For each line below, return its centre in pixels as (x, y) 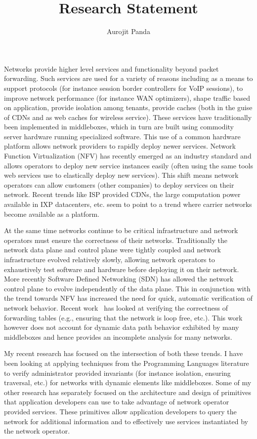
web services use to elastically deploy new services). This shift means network (121, 175)
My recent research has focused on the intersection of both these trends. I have (124, 353)
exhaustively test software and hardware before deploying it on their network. (122, 269)
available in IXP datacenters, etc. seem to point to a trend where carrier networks (128, 204)
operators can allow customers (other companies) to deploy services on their (119, 184)
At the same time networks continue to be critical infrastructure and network (121, 230)
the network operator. (37, 431)
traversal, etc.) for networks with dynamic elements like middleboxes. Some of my (128, 382)
